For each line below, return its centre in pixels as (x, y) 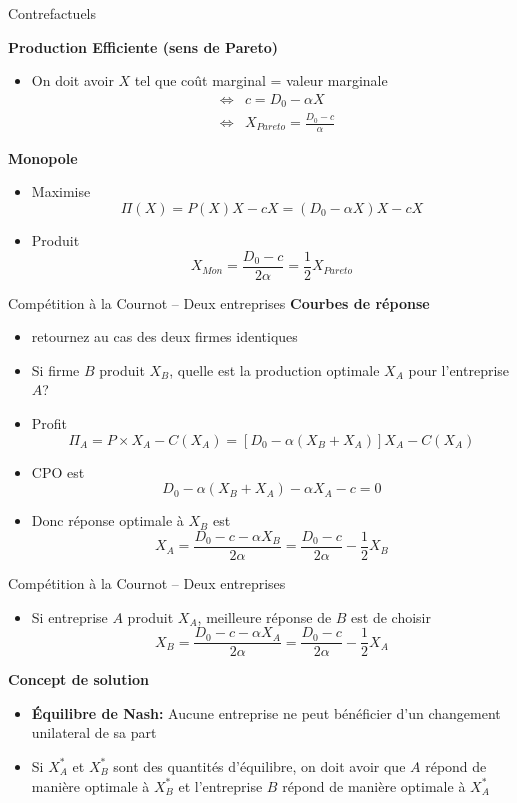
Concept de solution (78, 679)
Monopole (43, 157)
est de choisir (391, 616)
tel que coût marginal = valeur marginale (261, 80)
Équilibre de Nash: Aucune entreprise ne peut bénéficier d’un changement (266, 712)
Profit (49, 423)
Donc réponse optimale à (107, 520)
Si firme (55, 369)
